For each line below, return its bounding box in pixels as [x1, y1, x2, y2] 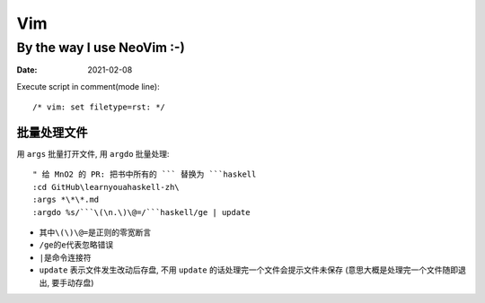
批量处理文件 [16, 125, 88, 140]
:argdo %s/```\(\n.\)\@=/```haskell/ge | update [32, 207, 251, 217]
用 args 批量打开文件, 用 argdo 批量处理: [16, 149, 170, 160]
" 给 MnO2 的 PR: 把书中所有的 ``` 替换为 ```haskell [32, 169, 257, 179]
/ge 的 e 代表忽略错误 [39, 239, 114, 250]
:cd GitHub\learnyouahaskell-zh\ [32, 182, 180, 192]
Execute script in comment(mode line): [16, 81, 161, 91]
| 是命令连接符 [39, 252, 92, 263]
